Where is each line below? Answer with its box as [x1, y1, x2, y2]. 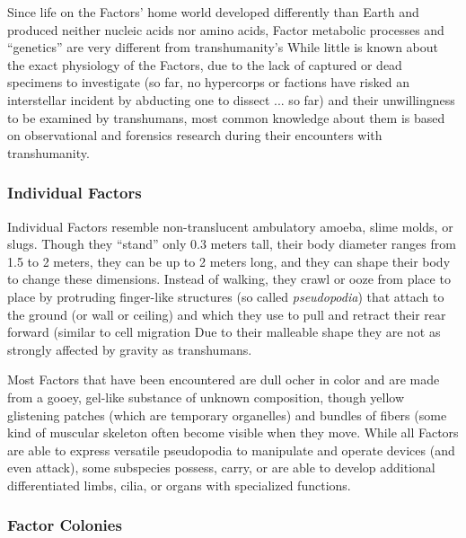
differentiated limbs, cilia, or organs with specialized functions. [7, 475, 351, 494]
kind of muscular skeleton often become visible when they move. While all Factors [7, 423, 459, 442]
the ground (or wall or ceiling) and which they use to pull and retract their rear [7, 304, 446, 323]
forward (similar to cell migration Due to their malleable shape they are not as [7, 322, 441, 341]
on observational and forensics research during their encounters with [7, 126, 382, 145]
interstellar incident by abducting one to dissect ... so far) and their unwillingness [7, 90, 455, 109]
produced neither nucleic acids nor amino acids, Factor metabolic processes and [7, 20, 444, 39]
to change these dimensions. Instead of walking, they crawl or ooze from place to [7, 269, 451, 288]
